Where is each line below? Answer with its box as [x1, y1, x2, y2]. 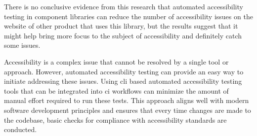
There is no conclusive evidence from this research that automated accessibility [4, 1, 243, 11]
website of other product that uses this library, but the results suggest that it [4, 21, 238, 31]
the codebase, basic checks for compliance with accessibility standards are [4, 114, 227, 125]
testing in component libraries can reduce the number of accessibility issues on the [4, 11, 253, 21]
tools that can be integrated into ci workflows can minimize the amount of [4, 85, 229, 96]
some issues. [4, 40, 41, 50]
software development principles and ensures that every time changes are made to [4, 104, 251, 115]
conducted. [4, 124, 37, 135]
